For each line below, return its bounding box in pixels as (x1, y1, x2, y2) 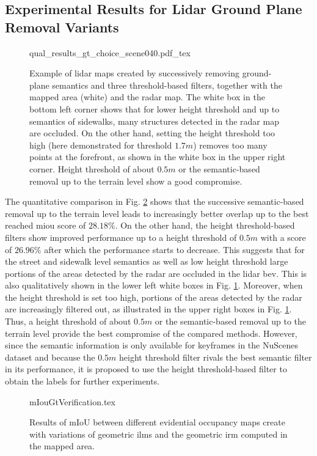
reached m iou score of (5, 219, 86, 232)
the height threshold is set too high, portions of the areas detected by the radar (5, 290, 302, 303)
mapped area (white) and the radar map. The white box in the (29, 90, 265, 103)
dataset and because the (5, 350, 95, 363)
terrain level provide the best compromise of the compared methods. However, (5, 326, 297, 339)
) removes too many (193, 138, 268, 151)
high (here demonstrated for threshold (29, 138, 172, 151)
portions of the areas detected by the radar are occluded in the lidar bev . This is (5, 267, 307, 279)
